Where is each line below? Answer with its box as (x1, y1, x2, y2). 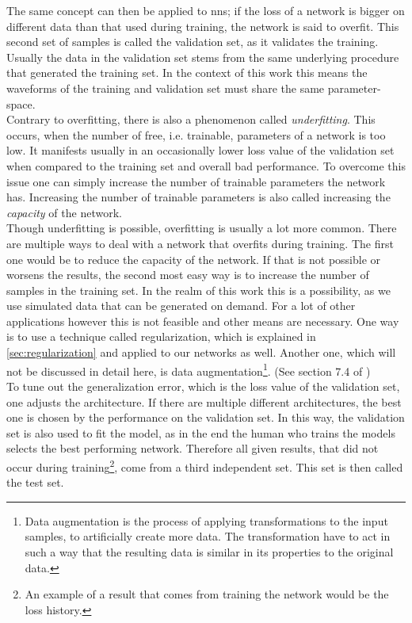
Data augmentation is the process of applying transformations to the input (25, 512, 388, 529)
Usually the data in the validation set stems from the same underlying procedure (6, 48, 399, 65)
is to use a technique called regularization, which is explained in (6, 328, 316, 345)
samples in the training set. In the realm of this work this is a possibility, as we (6, 281, 391, 298)
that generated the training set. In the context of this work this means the (6, 64, 368, 81)
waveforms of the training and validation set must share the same (6, 79, 325, 96)
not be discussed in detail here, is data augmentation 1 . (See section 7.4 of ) (6, 360, 371, 379)
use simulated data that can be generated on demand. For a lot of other (6, 297, 356, 314)
